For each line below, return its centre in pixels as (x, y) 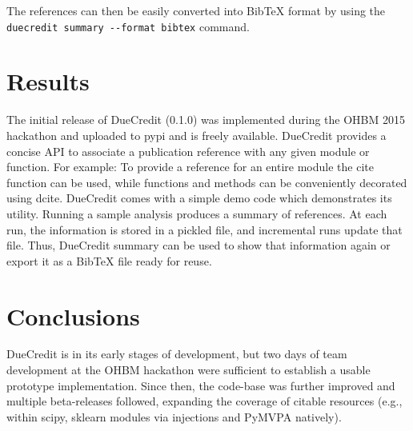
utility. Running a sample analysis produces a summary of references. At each (197, 213)
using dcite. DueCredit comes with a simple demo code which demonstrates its (199, 198)
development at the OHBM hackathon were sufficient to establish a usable (188, 370)
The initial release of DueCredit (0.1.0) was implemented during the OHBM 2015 (206, 120)
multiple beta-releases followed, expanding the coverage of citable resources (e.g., (204, 401)
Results (48, 81)
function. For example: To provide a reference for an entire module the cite (190, 167)
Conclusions (73, 315)
